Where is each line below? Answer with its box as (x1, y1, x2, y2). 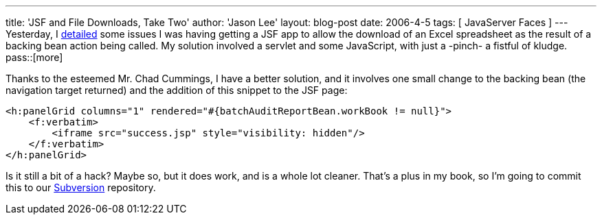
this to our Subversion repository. (5, 182, 156, 193)
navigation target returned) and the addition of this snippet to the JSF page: (5, 84, 348, 96)
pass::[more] (5, 51, 63, 63)
